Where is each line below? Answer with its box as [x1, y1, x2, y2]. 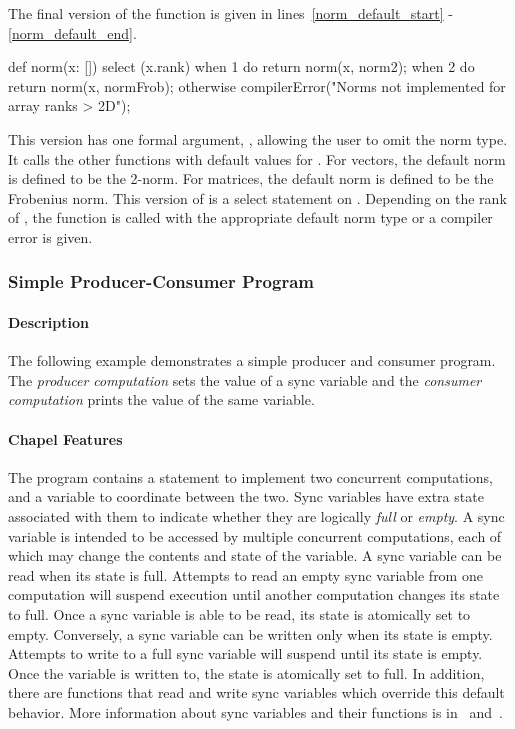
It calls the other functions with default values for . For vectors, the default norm [8, 148, 506, 169]
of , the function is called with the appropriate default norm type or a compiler [8, 207, 493, 228]
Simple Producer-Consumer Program [8, 269, 315, 294]
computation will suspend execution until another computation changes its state [8, 584, 500, 605]
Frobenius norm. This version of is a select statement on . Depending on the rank [8, 187, 507, 208]
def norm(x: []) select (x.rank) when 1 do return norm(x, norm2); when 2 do [8, 56, 475, 77]
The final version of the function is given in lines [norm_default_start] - [8, 3, 453, 23]
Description [8, 311, 90, 332]
